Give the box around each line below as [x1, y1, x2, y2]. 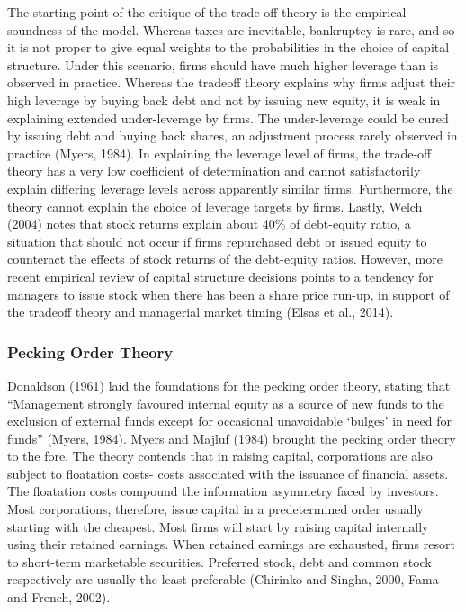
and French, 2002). [7, 588, 111, 607]
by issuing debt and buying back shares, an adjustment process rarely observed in [7, 126, 458, 145]
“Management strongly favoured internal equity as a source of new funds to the [7, 393, 444, 412]
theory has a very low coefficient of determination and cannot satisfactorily [7, 161, 421, 180]
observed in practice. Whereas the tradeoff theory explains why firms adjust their [7, 73, 456, 92]
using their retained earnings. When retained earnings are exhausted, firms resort [7, 535, 455, 554]
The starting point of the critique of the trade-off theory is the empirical [7, 3, 407, 21]
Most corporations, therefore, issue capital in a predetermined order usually [7, 500, 424, 518]
